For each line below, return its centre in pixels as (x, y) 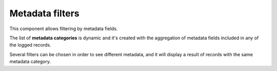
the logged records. (30, 45)
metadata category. (30, 62)
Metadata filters (44, 13)
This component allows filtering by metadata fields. (64, 29)
